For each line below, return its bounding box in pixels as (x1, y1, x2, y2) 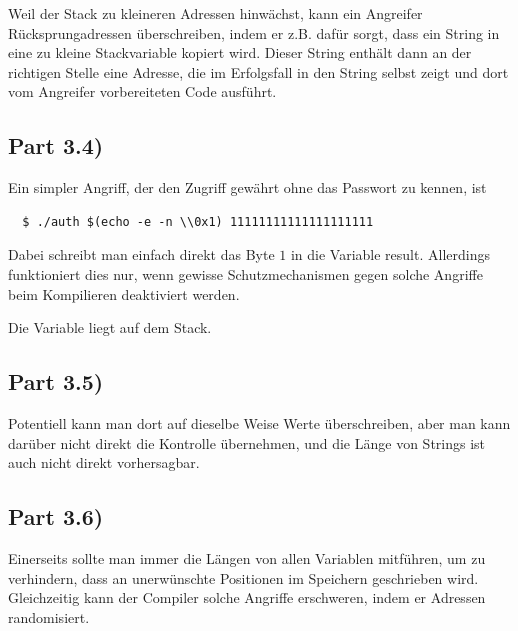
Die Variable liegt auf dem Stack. (8, 317, 212, 338)
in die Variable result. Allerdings (290, 244, 490, 265)
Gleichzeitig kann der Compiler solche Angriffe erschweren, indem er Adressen (8, 587, 486, 608)
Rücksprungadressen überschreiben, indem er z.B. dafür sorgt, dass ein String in (8, 22, 500, 43)
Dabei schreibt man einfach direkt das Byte (8, 244, 275, 265)
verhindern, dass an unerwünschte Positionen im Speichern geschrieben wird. (8, 567, 479, 588)
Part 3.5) (8, 366, 104, 397)
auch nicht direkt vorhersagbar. (8, 452, 200, 473)
